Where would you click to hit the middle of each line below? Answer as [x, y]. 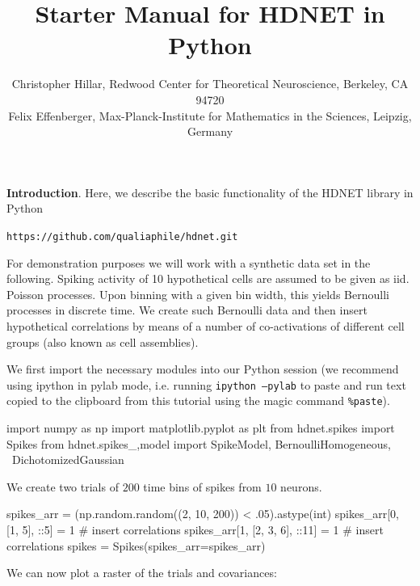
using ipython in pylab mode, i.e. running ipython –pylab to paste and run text [206, 384]
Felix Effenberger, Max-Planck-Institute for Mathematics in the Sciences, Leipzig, [210, 115]
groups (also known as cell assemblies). [103, 341]
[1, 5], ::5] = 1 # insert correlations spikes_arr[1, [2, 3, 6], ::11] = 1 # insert [195, 529]
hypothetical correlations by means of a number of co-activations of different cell [206, 325]
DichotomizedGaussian [68, 460]
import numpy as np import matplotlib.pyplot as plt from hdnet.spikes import [201, 428]
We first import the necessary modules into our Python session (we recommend [203, 369]
